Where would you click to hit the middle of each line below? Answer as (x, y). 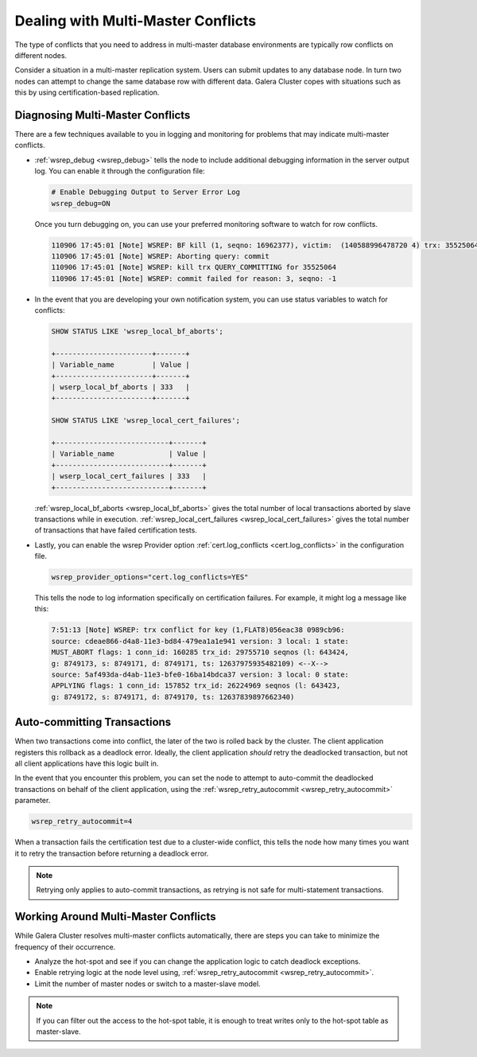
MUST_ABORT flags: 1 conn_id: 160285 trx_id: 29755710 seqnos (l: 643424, (200, 652)
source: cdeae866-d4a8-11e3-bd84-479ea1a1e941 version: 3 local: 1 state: (200, 641)
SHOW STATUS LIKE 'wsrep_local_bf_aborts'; (138, 332)
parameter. (33, 801)
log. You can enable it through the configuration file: (120, 171)
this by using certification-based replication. (87, 92)
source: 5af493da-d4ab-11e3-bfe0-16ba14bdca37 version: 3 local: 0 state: (200, 674)
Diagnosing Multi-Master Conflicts (103, 115)
